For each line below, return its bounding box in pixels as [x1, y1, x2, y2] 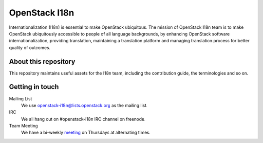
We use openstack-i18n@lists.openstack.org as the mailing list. [21, 102, 148, 108]
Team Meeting [9, 123, 38, 129]
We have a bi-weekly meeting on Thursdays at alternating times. [21, 129, 150, 136]
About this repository [9, 57, 75, 66]
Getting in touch [9, 83, 59, 91]
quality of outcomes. [9, 44, 51, 51]
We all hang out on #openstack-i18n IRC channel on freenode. [21, 116, 146, 122]
